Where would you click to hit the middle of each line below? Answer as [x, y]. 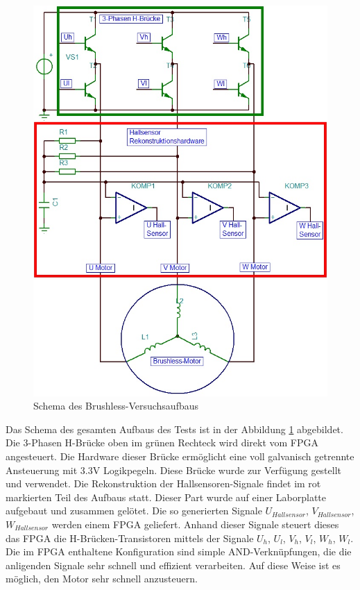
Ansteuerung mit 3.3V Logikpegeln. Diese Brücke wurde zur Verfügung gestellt [174, 470]
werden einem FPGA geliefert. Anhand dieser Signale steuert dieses [195, 524]
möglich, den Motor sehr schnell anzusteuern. [102, 579]
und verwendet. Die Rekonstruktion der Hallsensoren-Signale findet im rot [163, 483]
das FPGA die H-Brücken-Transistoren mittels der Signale [130, 538]
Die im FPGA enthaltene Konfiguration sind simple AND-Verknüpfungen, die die [179, 551]
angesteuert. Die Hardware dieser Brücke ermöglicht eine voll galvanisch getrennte [180, 456]
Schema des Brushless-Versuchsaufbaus [116, 406]
